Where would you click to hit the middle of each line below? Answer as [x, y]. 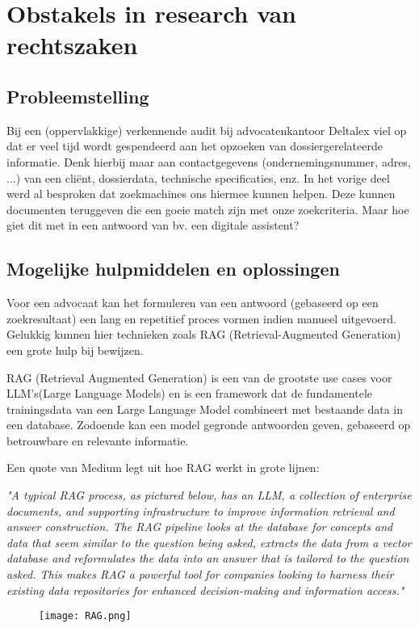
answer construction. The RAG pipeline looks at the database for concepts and [200, 527]
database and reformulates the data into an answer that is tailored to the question [208, 558]
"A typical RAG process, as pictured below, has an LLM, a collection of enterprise [209, 495]
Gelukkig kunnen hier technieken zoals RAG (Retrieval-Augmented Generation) [204, 334]
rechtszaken [72, 45]
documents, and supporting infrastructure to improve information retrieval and [201, 510]
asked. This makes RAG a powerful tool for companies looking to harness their [200, 574]
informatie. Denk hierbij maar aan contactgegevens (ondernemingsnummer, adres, [209, 161]
